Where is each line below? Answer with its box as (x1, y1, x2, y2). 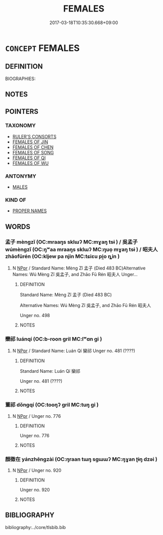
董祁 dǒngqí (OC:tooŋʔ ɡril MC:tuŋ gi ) (5, 401, 99, 408)
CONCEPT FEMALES (5, 42, 80, 54)
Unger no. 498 (19, 313, 50, 319)
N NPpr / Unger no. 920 (12, 467, 61, 473)
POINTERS (5, 107, 39, 116)
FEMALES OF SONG (12, 149, 54, 155)
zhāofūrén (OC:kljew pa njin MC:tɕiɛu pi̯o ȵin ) (5, 252, 120, 259)
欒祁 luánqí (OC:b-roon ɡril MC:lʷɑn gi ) (5, 336, 102, 343)
